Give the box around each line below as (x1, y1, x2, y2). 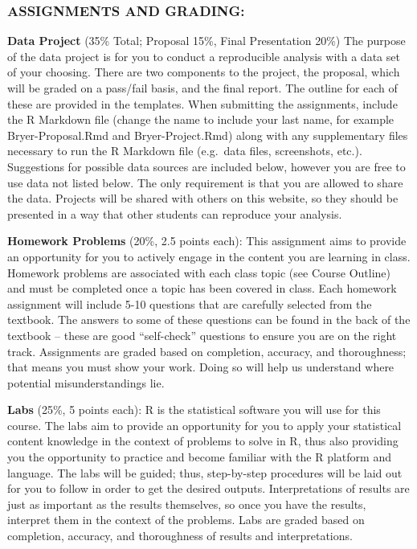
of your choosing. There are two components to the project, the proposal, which (7, 64, 400, 80)
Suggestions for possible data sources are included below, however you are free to (7, 158, 406, 174)
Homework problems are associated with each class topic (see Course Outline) (7, 264, 391, 281)
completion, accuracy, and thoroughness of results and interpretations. (7, 527, 353, 544)
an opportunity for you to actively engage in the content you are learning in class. (7, 248, 411, 264)
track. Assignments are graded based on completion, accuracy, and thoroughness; (7, 342, 407, 359)
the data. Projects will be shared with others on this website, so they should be (7, 190, 399, 207)
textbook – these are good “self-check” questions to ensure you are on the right (7, 326, 397, 343)
